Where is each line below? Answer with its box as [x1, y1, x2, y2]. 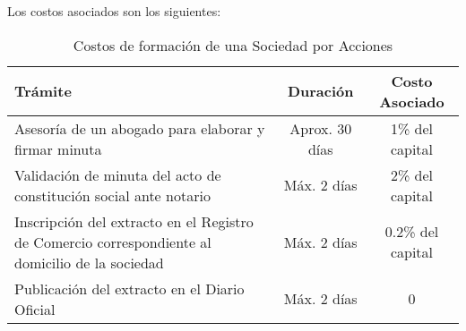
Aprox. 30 [289, 117, 352, 139]
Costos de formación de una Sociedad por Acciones [73, 34, 393, 55]
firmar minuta [14, 138, 102, 159]
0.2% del [384, 221, 439, 242]
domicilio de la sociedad [14, 251, 164, 273]
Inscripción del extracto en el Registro [14, 210, 254, 232]
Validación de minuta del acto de [14, 164, 221, 185]
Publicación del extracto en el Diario [14, 277, 245, 299]
